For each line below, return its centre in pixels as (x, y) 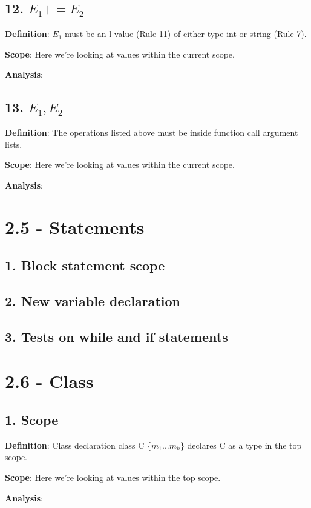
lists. (14, 144)
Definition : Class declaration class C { (78, 445)
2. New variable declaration (93, 301)
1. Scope (32, 420)
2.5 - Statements (75, 226)
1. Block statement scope (85, 265)
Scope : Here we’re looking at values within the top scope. (113, 477)
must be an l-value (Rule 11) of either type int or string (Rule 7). (186, 34)
